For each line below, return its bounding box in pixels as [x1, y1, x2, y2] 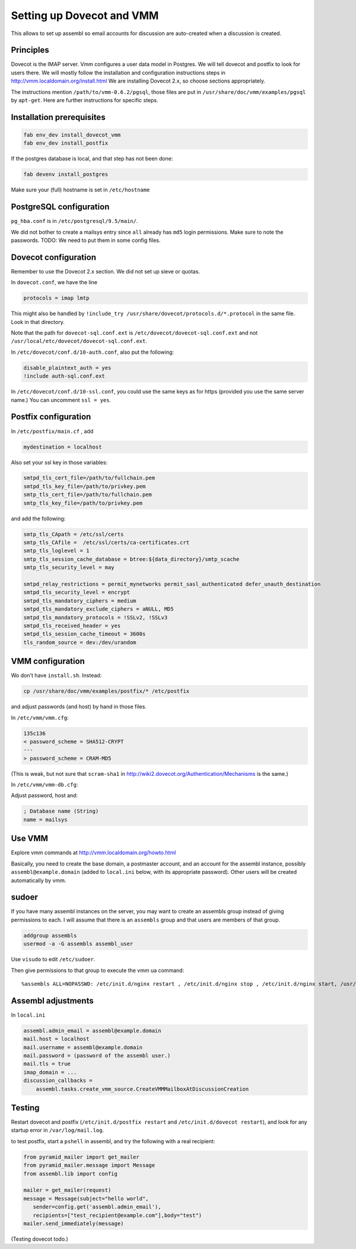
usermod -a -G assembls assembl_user [23, 940, 133, 948]
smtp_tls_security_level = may [23, 564, 115, 571]
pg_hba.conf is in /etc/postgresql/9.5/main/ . [11, 218, 138, 225]
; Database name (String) [23, 808, 99, 814]
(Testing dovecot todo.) [11, 1235, 68, 1242]
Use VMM [11, 833, 49, 844]
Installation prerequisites [11, 112, 106, 122]
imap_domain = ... [23, 1069, 77, 1075]
